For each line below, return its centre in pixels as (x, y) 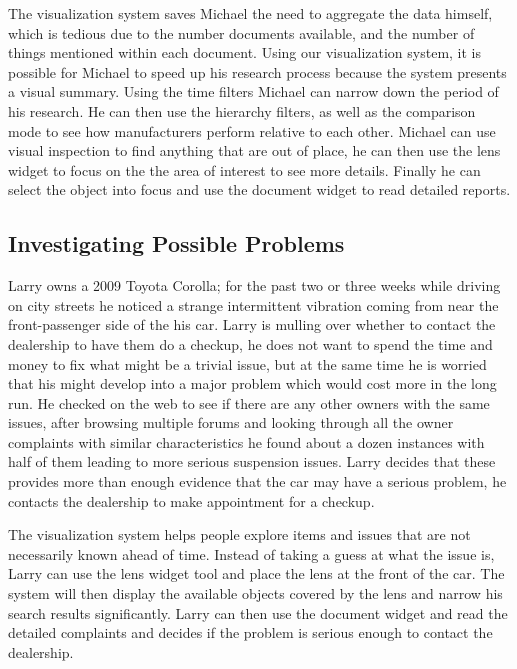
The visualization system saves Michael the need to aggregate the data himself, (250, 13)
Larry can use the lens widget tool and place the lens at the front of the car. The (256, 573)
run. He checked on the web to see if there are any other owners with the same (249, 402)
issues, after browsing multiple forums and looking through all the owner (231, 422)
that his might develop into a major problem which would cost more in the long (252, 383)
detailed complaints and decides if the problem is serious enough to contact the (250, 632)
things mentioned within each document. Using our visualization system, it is (245, 52)
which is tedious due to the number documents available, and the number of (241, 32)
